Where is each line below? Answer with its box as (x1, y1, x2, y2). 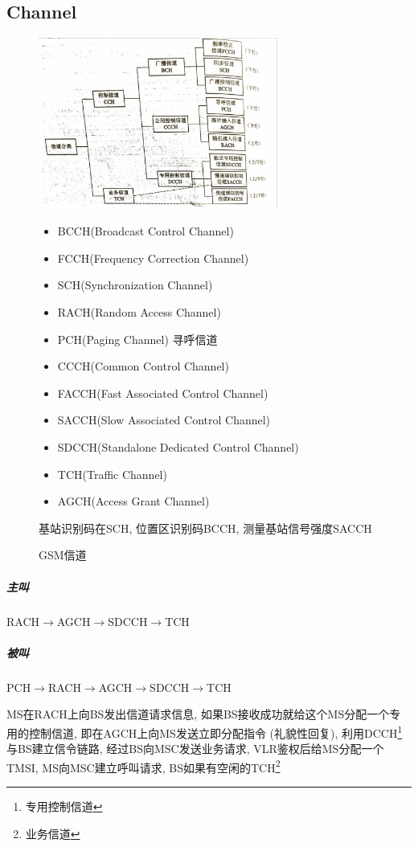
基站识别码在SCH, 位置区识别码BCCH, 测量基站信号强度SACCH (39, 519, 372, 536)
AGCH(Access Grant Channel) (57, 493, 210, 509)
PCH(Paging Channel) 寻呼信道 (57, 330, 218, 347)
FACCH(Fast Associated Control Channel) (57, 384, 268, 401)
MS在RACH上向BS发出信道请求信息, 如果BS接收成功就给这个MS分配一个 (6, 706, 390, 722)
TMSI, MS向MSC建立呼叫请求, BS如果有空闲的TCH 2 (6, 756, 281, 775)
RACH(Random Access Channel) (57, 304, 221, 321)
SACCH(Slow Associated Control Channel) (57, 411, 271, 428)
